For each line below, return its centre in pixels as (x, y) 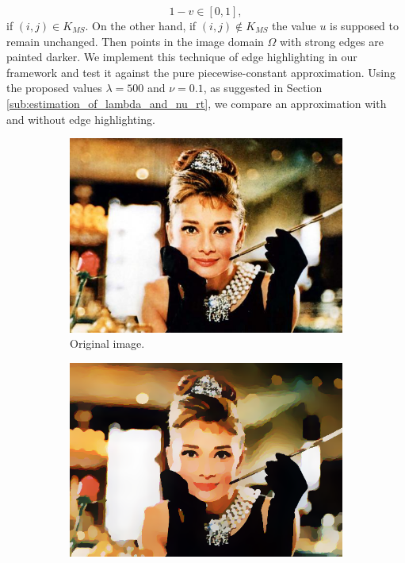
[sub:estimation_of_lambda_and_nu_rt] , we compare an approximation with (197, 103)
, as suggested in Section (263, 88)
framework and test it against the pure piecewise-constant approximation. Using (201, 72)
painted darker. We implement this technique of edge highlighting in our (182, 57)
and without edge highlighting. (81, 119)
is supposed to (365, 25)
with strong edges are (332, 41)
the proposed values (54, 88)
